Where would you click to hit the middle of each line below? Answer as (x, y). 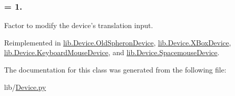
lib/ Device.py (25, 87)
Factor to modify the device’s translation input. (79, 25)
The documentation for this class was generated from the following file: (115, 69)
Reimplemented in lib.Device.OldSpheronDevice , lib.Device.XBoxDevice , (118, 42)
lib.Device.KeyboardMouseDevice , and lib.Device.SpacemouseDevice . (112, 52)
